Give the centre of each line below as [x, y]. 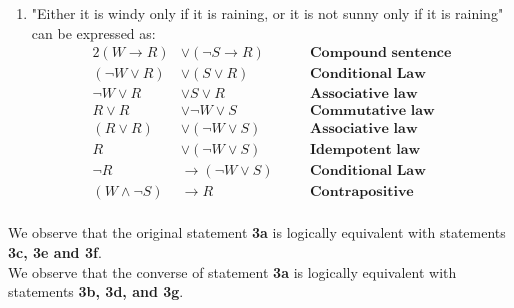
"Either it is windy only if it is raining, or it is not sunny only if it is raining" [267, 13]
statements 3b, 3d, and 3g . [96, 291]
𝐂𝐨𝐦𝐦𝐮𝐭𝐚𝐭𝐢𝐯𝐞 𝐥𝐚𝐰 [372, 111]
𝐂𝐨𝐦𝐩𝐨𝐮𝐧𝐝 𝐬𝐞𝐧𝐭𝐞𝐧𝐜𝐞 [380, 53]
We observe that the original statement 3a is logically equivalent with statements [257, 232]
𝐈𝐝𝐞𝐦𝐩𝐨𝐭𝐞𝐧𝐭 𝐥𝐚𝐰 [365, 150]
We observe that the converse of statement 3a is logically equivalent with [232, 271]
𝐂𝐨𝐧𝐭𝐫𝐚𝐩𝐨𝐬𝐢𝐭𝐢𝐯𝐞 [361, 192]
